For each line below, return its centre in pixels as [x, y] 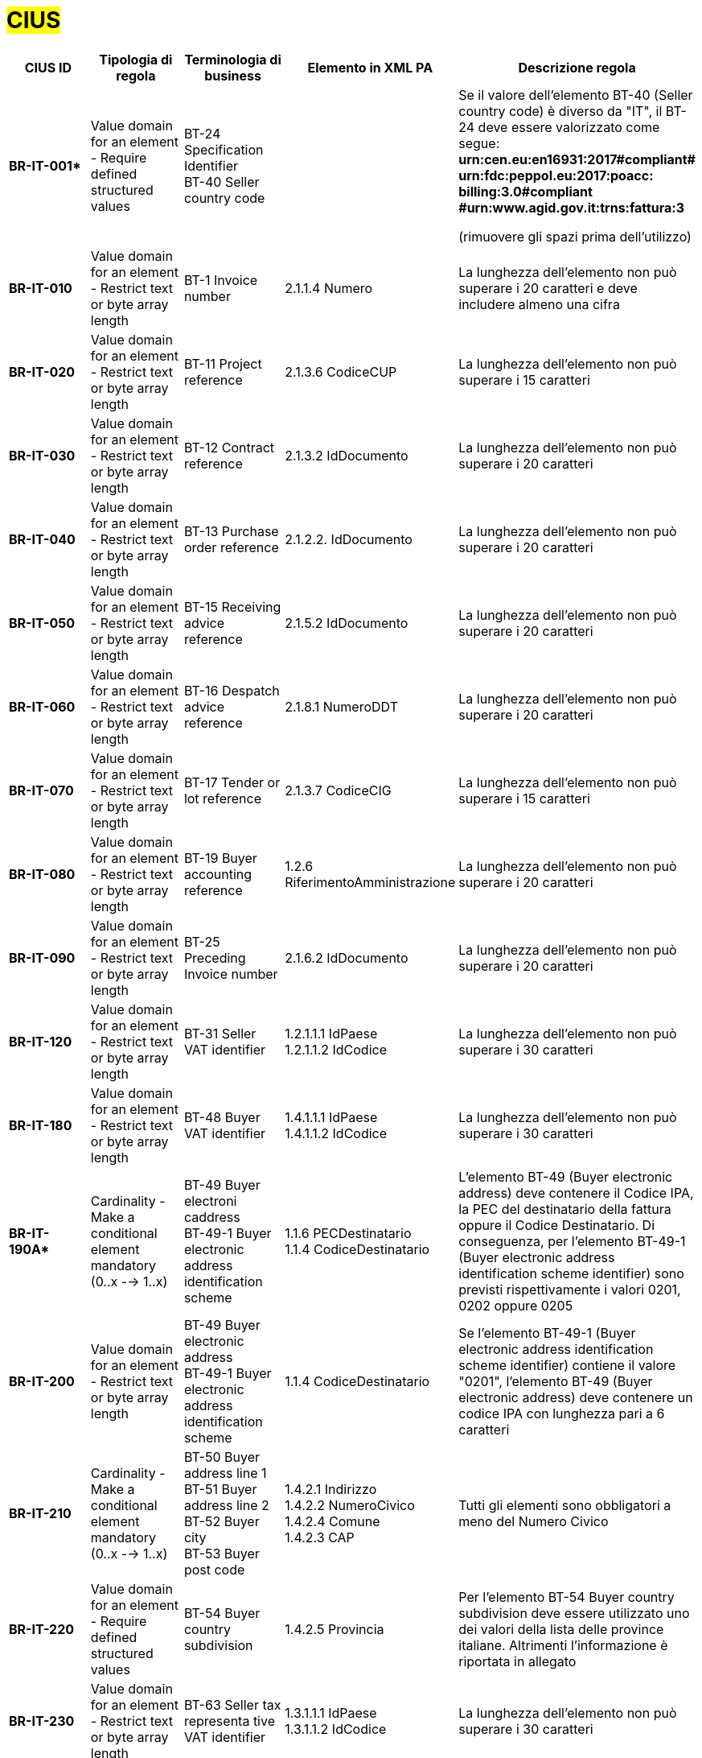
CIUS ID [48, 67]
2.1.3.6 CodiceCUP [341, 371]
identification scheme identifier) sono [571, 1273]
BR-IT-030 [42, 455]
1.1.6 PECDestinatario [348, 1233]
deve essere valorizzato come [569, 127]
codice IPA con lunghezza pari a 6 [562, 1413]
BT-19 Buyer [220, 858]
